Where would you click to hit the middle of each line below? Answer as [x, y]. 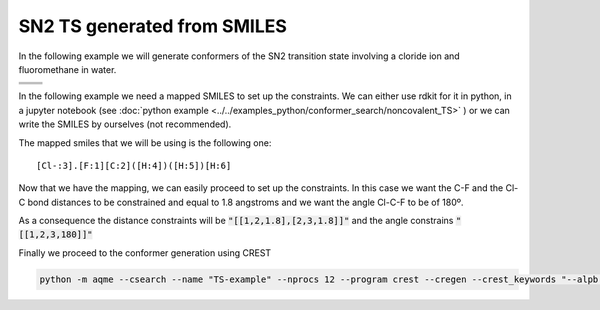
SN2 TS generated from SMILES [152, 26]
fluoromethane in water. [67, 69]
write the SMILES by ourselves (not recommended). [125, 124]
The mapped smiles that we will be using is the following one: [145, 142]
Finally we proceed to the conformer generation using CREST [145, 252]
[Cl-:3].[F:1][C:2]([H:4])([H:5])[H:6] [134, 165]
